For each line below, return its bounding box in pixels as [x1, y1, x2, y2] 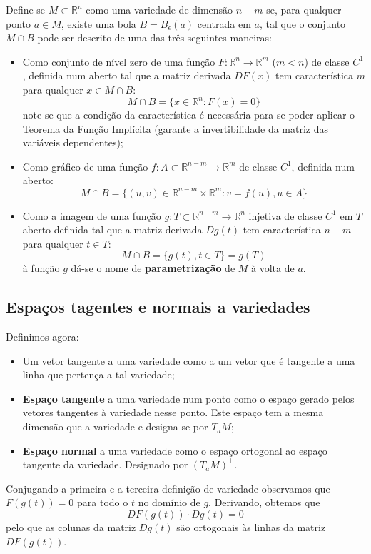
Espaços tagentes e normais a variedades [6, 296, 310, 318]
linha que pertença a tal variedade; [22, 367, 175, 382]
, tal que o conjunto [259, 16, 346, 31]
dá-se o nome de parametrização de [71, 261, 235, 276]
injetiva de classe [248, 208, 322, 223]
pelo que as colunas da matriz [6, 520, 136, 535]
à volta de [251, 261, 295, 276]
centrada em [197, 16, 251, 31]
